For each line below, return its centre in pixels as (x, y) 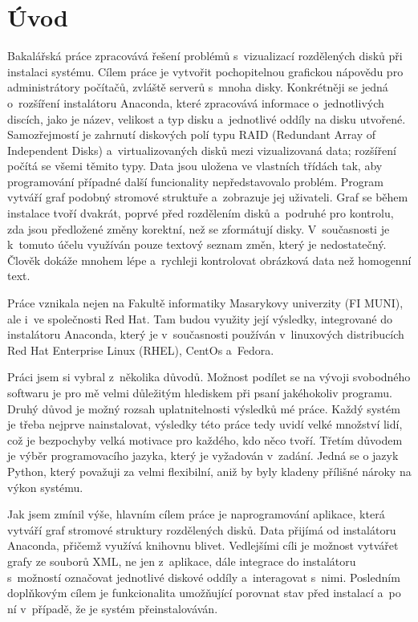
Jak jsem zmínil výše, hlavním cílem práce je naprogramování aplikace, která (196, 514)
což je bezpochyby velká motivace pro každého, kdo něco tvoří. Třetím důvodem (205, 439)
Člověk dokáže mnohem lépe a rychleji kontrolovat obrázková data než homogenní (209, 260)
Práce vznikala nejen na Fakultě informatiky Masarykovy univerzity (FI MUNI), (205, 303)
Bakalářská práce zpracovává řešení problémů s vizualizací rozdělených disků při (205, 56)
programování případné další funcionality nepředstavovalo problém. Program (195, 181)
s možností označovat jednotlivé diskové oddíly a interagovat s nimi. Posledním (204, 577)
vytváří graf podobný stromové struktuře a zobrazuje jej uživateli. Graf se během (208, 197)
